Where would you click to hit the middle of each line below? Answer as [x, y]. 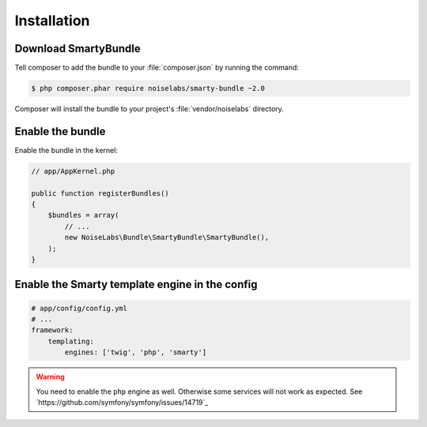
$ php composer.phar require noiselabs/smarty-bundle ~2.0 [148, 88]
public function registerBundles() [100, 193]
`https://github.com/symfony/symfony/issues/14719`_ [122, 402]
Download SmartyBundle [78, 49]
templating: [71, 341]
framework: [52, 330]
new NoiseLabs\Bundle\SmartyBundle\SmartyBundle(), [167, 238]
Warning [50, 377]
